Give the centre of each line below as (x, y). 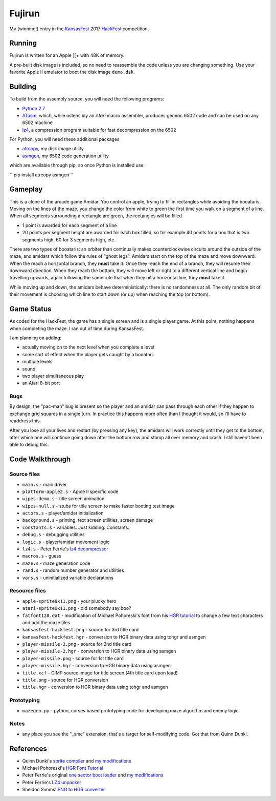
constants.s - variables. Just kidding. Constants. (76, 527)
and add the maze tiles (46, 622)
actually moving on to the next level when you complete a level (88, 347)
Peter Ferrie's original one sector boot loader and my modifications (93, 775)
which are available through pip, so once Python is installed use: (77, 165)
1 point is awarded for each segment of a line (70, 225)
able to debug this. (29, 445)
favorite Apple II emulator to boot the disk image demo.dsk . (72, 72)
